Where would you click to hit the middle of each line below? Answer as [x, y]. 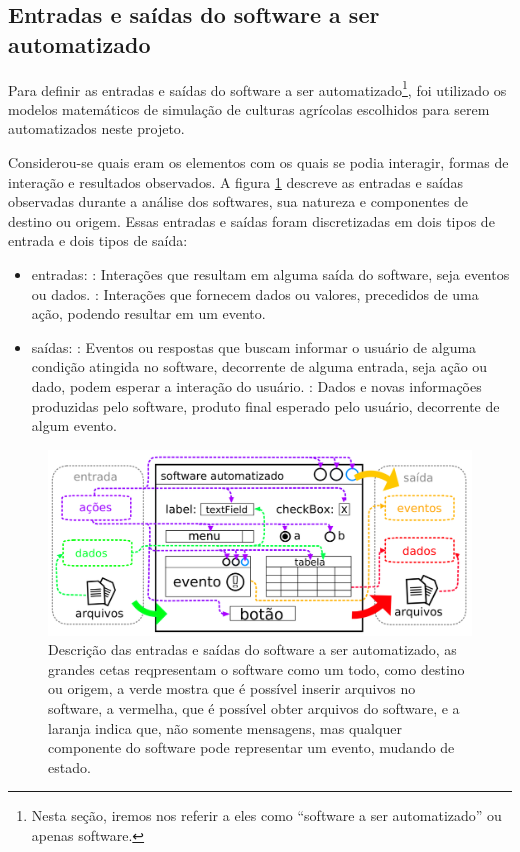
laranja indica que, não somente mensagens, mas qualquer [225, 727]
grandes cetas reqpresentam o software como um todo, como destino [256, 668]
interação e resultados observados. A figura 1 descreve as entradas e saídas [236, 181]
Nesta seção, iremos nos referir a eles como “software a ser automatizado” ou [266, 815]
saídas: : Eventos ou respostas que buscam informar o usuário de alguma [254, 346]
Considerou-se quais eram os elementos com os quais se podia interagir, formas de [258, 162]
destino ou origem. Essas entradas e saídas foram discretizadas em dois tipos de [251, 220]
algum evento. [74, 425]
